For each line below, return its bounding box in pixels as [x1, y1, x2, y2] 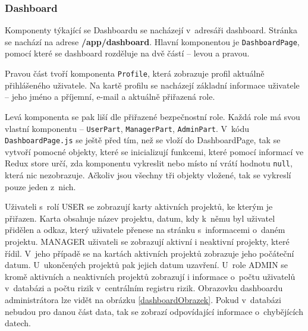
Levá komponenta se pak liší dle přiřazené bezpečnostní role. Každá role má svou [5, 110, 300, 122]
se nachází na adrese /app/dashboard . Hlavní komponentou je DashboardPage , [5, 35, 300, 48]
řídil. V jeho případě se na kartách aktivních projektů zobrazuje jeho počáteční [5, 247, 294, 259]
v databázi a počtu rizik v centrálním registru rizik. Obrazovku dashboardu [5, 282, 283, 294]
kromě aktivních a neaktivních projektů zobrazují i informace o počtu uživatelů [5, 270, 296, 282]
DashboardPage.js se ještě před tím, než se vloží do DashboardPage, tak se [5, 134, 281, 146]
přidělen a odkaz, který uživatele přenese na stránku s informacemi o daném [5, 223, 285, 236]
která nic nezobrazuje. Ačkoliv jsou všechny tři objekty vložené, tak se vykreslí [5, 169, 291, 181]
